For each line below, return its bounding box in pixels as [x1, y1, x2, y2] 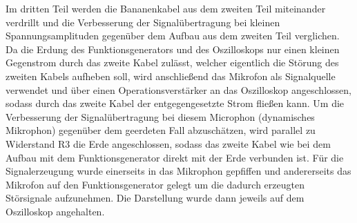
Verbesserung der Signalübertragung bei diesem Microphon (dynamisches [6, 109, 315, 124]
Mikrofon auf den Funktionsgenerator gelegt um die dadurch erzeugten [6, 177, 305, 191]
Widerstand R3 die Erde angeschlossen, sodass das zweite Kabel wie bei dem [6, 136, 331, 151]
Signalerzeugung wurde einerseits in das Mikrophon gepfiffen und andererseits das [6, 164, 351, 178]
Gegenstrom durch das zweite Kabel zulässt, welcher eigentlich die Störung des [6, 55, 339, 70]
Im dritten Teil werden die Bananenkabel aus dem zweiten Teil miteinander [6, 1, 326, 15]
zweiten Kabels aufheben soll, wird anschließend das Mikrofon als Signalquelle [6, 68, 336, 83]
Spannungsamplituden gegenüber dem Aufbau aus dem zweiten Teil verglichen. [6, 28, 340, 43]
